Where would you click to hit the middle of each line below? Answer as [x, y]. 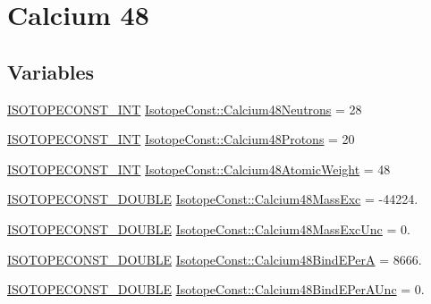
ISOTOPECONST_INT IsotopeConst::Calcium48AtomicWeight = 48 [199, 169]
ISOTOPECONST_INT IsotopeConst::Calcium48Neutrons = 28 [185, 109]
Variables [51, 71]
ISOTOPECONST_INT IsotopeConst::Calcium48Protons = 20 [181, 139]
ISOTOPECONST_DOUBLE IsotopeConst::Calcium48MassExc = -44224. [213, 199]
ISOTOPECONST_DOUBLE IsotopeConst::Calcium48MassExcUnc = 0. [209, 228]
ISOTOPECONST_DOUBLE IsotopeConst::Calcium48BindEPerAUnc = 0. [216, 289]
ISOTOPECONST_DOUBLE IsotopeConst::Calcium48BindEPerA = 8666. [215, 259]
